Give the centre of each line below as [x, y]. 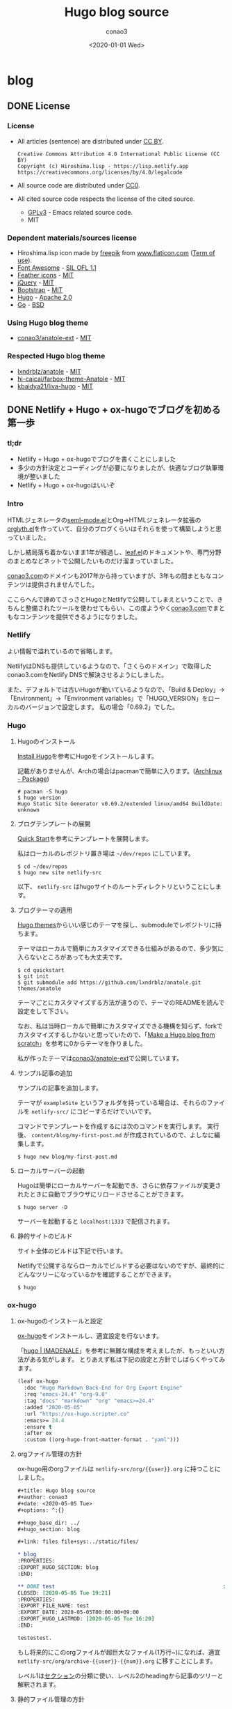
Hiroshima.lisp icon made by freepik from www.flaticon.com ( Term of [116, 252]
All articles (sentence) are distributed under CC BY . [91, 141]
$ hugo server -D [42, 1208]
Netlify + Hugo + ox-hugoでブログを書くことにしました [97, 459]
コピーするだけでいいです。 [115, 1111]
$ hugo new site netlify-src [59, 873]
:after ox [38, 1434]
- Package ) [33, 779]
